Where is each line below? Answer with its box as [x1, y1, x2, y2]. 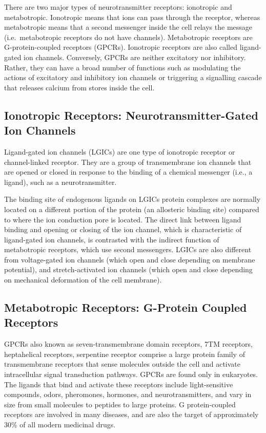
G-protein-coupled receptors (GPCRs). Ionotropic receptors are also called [4, 42, 237, 52]
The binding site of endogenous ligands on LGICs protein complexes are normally [4, 194, 261, 204]
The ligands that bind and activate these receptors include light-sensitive [4, 379, 233, 389]
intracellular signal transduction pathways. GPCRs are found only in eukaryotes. [4, 369, 258, 380]
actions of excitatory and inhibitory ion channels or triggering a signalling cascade [4, 72, 262, 83]
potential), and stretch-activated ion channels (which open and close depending [4, 264, 253, 275]
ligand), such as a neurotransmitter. [4, 176, 117, 187]
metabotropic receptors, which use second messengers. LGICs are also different [4, 244, 252, 255]
